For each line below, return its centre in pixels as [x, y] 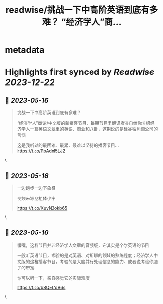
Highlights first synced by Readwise [80, 72]
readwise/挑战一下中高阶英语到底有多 [82, 10]
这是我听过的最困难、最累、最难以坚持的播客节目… [68, 145]
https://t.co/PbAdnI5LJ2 [41, 151]
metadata [25, 50]
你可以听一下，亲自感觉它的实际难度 [53, 278]
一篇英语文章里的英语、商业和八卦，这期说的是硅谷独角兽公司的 [94, 129]
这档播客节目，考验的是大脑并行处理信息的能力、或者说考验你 [92, 261]
